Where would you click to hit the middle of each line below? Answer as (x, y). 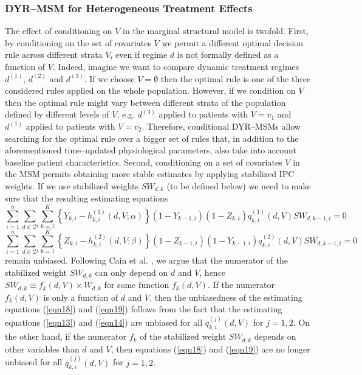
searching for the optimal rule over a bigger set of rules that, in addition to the (152, 138)
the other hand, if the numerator (66, 336)
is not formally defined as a (228, 54)
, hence (213, 272)
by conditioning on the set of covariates (78, 42)
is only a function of (81, 297)
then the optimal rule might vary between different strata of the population (145, 102)
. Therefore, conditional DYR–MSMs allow (221, 126)
